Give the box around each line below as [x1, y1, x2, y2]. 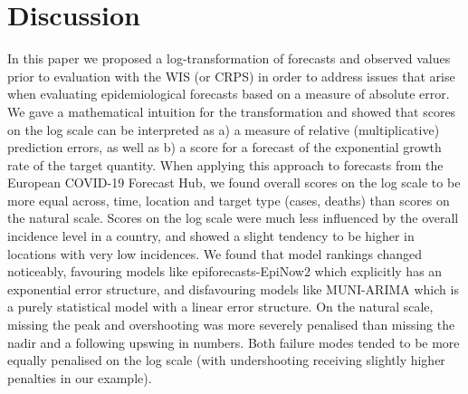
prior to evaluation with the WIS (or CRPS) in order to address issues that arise [7, 66, 455, 85]
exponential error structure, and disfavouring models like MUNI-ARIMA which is [7, 279, 459, 298]
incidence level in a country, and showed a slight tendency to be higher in [7, 226, 415, 245]
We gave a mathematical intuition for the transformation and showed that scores [7, 101, 456, 120]
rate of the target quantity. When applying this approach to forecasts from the [7, 155, 444, 174]
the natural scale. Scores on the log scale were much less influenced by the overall [7, 208, 459, 227]
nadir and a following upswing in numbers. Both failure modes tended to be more [7, 332, 460, 351]
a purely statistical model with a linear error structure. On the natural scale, [7, 297, 434, 316]
